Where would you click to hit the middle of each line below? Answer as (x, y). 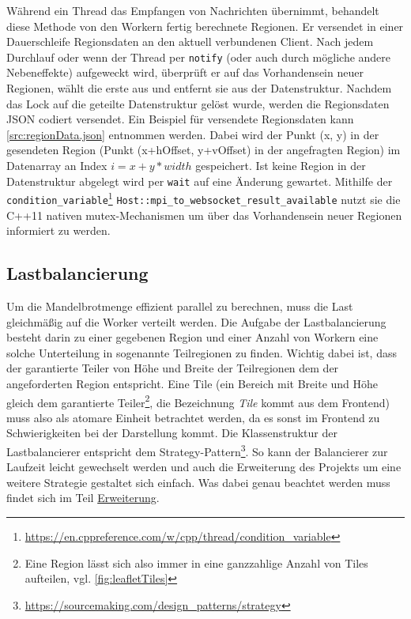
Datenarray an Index (57, 165)
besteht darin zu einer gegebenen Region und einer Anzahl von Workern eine (192, 337)
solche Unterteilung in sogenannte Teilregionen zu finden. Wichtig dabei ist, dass (202, 352)
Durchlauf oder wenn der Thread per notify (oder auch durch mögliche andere (199, 57)
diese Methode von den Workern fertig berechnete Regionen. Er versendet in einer (205, 26)
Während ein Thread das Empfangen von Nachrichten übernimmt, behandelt (193, 10)
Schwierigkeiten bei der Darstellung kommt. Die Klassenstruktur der (172, 433)
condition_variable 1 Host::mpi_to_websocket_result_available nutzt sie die (204, 198)
